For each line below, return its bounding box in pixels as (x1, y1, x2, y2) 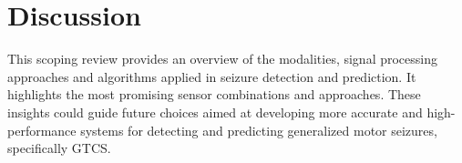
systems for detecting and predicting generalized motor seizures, (80, 120, 437, 139)
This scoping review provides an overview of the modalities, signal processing (7, 49, 438, 68)
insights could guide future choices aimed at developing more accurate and (7, 102, 423, 121)
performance (7, 120, 77, 139)
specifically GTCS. (7, 138, 111, 158)
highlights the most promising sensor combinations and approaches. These (7, 85, 421, 104)
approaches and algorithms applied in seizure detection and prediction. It (7, 66, 416, 86)
